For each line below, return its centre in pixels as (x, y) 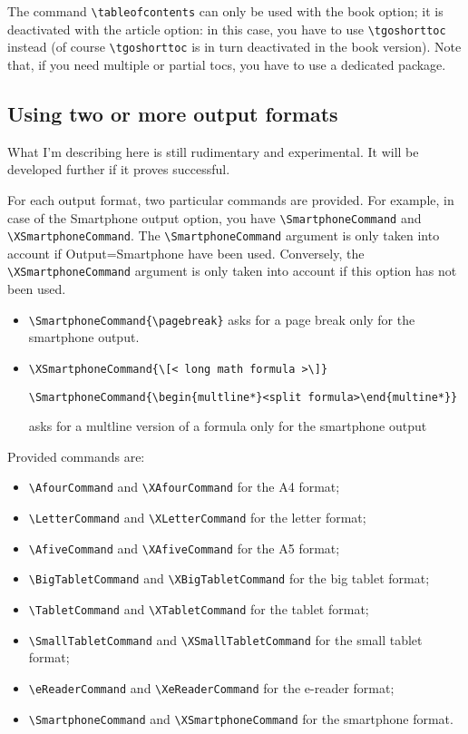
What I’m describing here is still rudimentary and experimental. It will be (213, 151)
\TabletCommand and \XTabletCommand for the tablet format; (199, 609)
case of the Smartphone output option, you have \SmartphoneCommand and (214, 217)
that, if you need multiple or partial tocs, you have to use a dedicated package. (227, 64)
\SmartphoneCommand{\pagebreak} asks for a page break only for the (222, 319)
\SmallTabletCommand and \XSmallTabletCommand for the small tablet (225, 639)
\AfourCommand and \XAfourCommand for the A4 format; (184, 487)
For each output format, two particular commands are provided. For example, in (231, 199)
